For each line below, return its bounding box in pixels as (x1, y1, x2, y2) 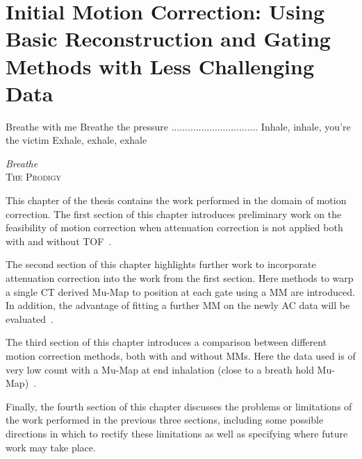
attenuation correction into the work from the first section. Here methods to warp (6, 271, 354, 285)
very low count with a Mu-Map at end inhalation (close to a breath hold (6, 362, 314, 376)
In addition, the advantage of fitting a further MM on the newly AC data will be (6, 298, 350, 312)
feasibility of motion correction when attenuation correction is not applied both (6, 220, 343, 235)
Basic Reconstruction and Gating (6, 24, 331, 53)
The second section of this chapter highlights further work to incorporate (6, 257, 316, 272)
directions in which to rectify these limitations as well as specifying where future (6, 426, 348, 440)
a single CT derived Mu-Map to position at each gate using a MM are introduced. (6, 284, 355, 299)
